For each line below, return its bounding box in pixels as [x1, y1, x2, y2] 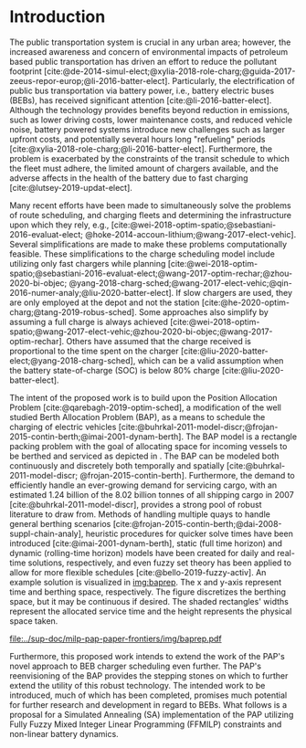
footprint [9, 66, 43, 77]
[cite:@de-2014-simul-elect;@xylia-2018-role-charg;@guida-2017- [44, 66, 296, 77]
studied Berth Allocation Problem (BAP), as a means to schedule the [9, 411, 266, 422]
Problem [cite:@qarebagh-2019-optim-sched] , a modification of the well [9, 402, 281, 413]
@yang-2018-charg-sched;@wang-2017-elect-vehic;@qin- [69, 277, 292, 289]
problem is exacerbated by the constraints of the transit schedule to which [9, 153, 290, 163]
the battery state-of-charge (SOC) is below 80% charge [9, 364, 220, 375]
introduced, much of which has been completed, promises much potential [9, 690, 288, 701]
